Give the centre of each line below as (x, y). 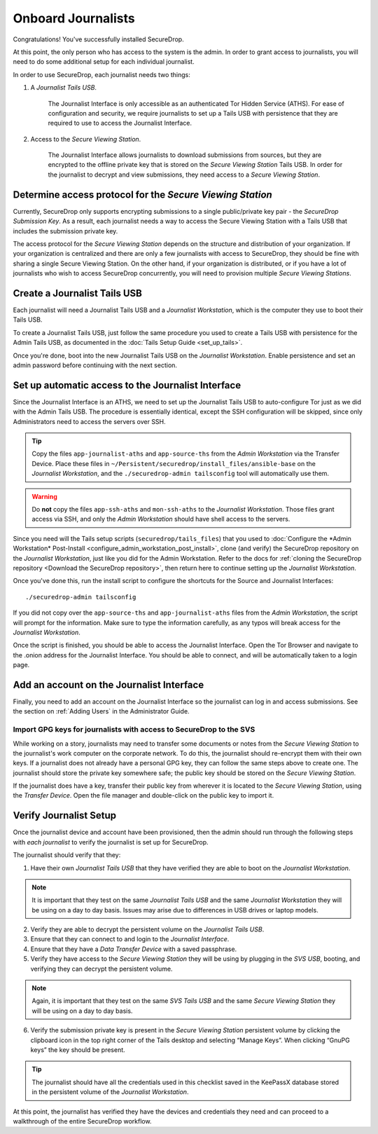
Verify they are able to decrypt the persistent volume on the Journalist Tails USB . (147, 929)
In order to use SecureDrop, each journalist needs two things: (101, 74)
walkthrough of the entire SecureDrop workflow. (82, 1121)
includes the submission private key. (65, 231)
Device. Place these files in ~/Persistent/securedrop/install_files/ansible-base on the (174, 463)
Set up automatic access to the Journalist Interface (127, 385)
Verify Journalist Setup (65, 815)
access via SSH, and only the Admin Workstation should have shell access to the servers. (161, 519)
